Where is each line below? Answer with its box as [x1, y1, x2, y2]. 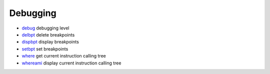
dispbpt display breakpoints [21, 39, 79, 45]
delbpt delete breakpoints [21, 31, 75, 37]
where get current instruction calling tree [21, 53, 106, 59]
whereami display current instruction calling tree [21, 60, 121, 66]
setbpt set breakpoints [21, 45, 68, 52]
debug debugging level [21, 25, 69, 31]
